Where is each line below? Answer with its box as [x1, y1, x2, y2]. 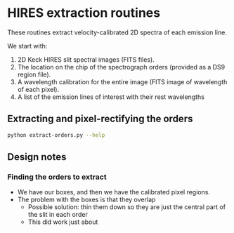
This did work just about [27, 218, 98, 226]
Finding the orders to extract [7, 172, 107, 182]
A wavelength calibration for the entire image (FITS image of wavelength [17, 77, 228, 86]
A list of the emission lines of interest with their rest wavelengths [17, 93, 205, 101]
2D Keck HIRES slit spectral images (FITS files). [17, 55, 155, 64]
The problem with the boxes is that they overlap [17, 195, 156, 204]
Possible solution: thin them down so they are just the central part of [27, 203, 226, 211]
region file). [17, 70, 51, 79]
